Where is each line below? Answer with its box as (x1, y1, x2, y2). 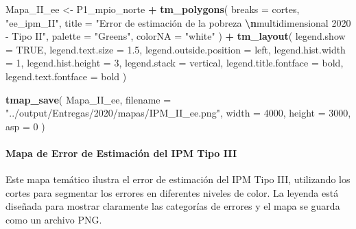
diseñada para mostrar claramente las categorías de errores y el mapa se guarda (5, 199, 340, 213)
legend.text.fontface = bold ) (5, 69, 127, 83)
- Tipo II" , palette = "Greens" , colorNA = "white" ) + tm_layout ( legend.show (5, 29, 346, 43)
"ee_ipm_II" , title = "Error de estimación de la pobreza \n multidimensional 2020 (5, 15, 351, 29)
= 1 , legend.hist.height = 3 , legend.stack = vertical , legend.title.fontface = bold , (5, 56, 344, 70)
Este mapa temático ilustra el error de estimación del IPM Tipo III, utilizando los (5, 172, 351, 186)
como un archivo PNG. (5, 212, 102, 226)
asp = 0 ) (5, 119, 45, 133)
